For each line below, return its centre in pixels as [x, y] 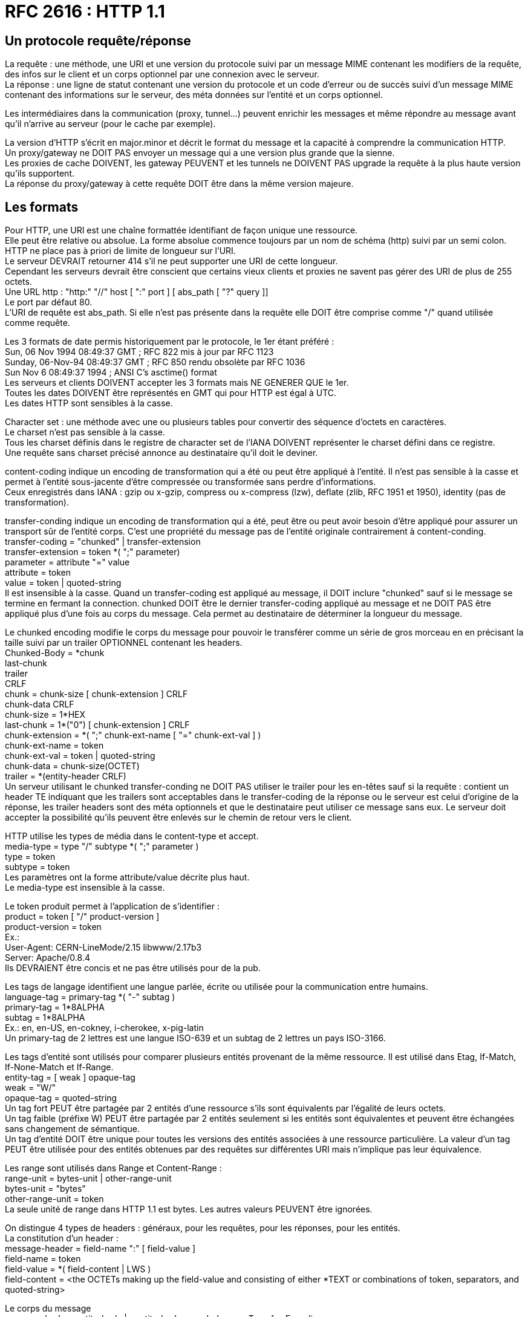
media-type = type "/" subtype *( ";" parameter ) [102, 847]
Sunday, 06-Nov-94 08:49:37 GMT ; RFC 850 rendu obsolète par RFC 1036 [155, 362]
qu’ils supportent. [40, 174]
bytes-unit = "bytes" [45, 1189]
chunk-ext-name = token [54, 746]
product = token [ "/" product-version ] [82, 917]
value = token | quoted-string [63, 583]
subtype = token [37, 867]
